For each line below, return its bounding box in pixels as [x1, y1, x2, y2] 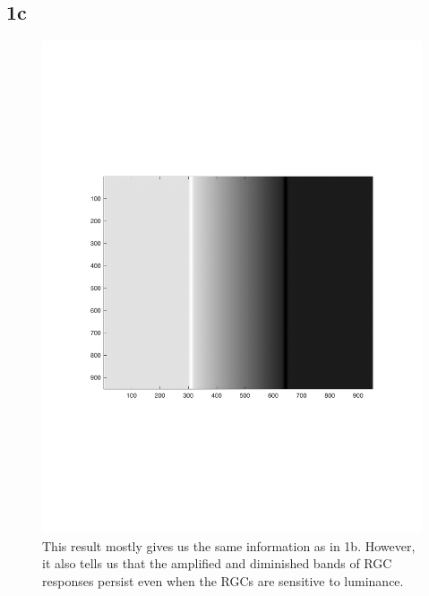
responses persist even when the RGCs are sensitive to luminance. [42, 571, 404, 590]
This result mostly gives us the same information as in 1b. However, [42, 536, 416, 555]
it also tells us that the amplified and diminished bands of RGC [42, 554, 392, 573]
